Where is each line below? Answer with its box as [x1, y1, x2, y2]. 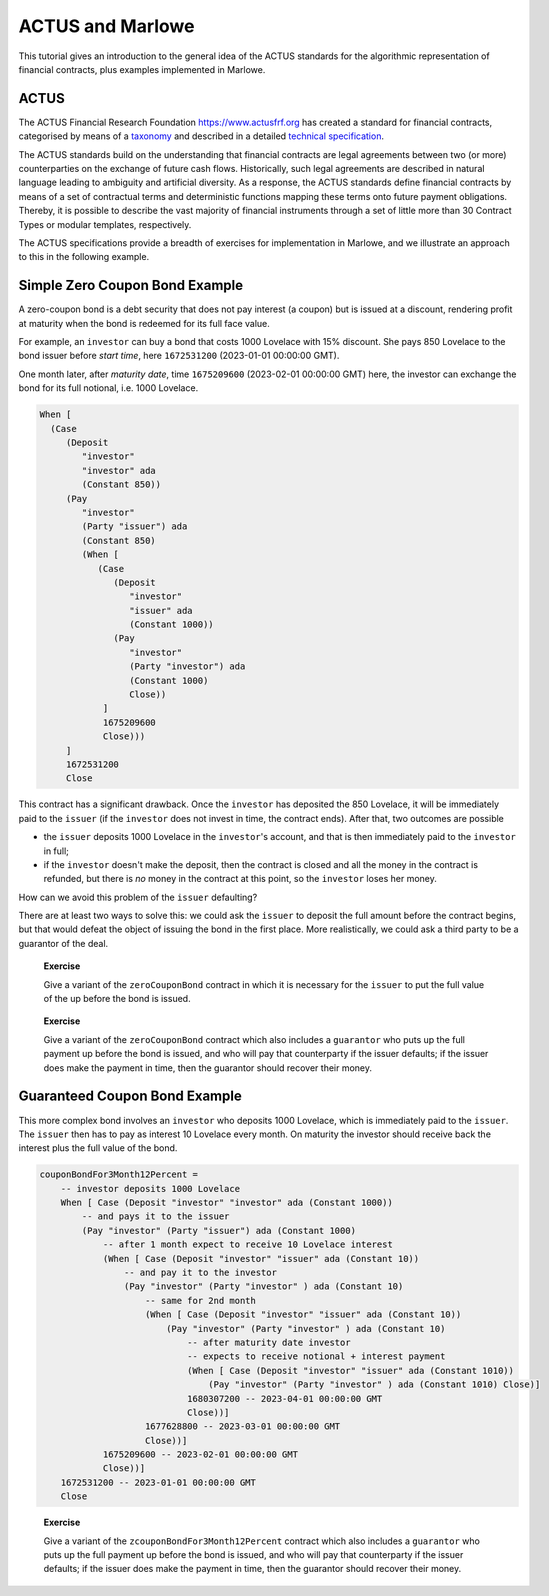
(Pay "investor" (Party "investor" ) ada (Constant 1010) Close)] [208, 1379, 541, 1390]
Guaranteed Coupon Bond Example [18, 1088, 242, 1105]
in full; [43, 845, 70, 857]
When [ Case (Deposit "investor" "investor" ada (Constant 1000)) [60, 1197, 394, 1209]
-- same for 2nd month [145, 1295, 257, 1306]
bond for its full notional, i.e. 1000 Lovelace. [18, 382, 199, 394]
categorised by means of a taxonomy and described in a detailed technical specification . [18, 130, 385, 142]
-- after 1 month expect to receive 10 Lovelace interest [102, 1239, 394, 1250]
